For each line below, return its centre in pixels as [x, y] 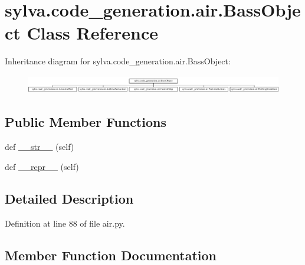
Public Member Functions [86, 122]
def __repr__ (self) [42, 166]
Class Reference [93, 33]
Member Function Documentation [111, 255]
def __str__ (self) [40, 147]
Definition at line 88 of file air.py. [65, 223]
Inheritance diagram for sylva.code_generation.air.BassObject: [118, 61]
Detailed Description [69, 198]
